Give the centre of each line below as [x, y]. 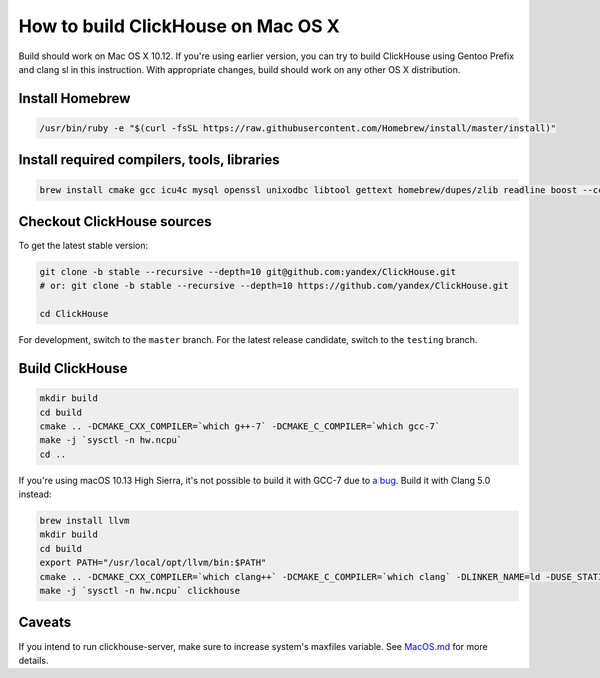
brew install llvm [84, 521]
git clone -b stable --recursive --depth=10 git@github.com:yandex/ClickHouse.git [248, 272]
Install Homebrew [74, 98]
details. [33, 660]
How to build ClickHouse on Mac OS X [179, 26]
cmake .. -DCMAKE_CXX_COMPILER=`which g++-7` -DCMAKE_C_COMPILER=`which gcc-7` [240, 426]
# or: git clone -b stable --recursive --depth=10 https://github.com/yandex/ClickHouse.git [274, 286]
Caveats [45, 622]
